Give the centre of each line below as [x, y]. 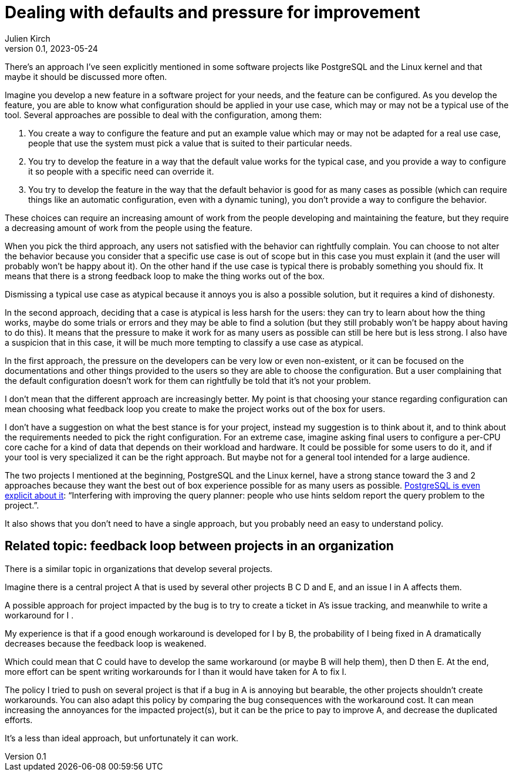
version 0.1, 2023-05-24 [51, 48]
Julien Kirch [28, 38]
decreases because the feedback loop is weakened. [106, 643]
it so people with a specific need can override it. [121, 171]
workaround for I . [39, 615]
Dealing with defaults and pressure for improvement [212, 12]
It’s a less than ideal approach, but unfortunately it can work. [122, 738]
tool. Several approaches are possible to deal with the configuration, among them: [163, 115]
